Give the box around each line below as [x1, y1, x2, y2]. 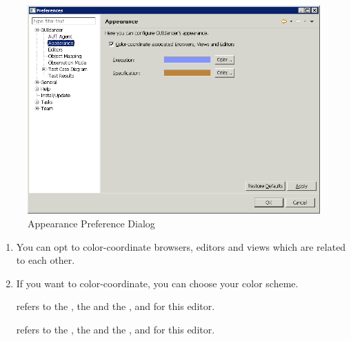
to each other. [16, 253, 75, 267]
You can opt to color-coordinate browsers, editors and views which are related [16, 239, 346, 254]
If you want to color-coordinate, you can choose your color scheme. [16, 276, 299, 290]
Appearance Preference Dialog [28, 216, 155, 231]
